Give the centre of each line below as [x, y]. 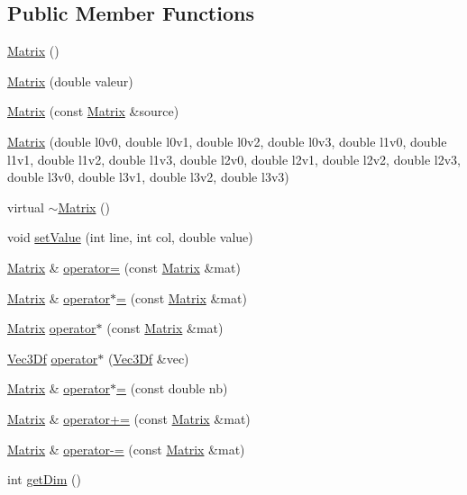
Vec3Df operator [53, 358]
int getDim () [44, 479]
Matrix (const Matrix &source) [93, 111]
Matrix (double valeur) [70, 81]
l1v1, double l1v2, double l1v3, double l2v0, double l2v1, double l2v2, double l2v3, [234, 159]
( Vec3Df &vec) [148, 358]
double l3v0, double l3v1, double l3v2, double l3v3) [148, 177]
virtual [26, 207]
